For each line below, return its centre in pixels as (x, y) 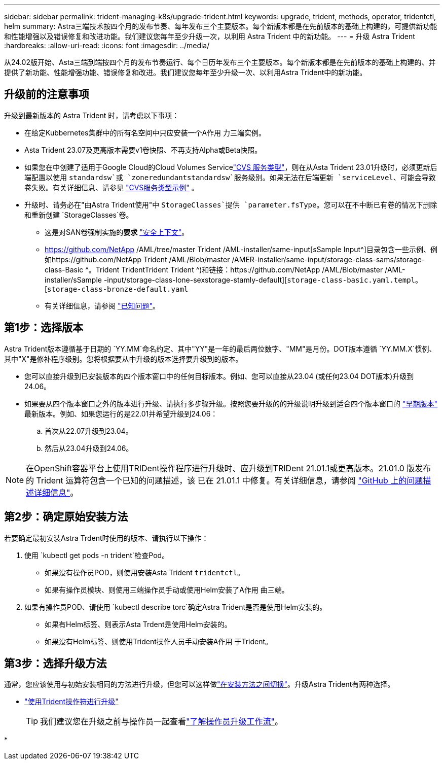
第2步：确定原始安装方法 (66, 517)
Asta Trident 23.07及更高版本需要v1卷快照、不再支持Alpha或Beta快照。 (143, 150)
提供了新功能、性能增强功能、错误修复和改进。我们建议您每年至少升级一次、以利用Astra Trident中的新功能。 (186, 72)
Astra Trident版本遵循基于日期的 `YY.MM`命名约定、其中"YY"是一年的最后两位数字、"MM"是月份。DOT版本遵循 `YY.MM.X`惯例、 (220, 349)
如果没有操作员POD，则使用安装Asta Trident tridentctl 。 (145, 572)
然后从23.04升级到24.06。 (89, 448)
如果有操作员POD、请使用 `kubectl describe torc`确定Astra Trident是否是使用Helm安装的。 (176, 607)
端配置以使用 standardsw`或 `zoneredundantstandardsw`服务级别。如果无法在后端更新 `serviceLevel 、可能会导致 (230, 177)
